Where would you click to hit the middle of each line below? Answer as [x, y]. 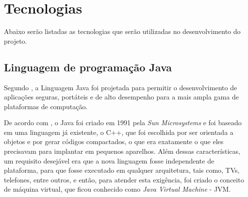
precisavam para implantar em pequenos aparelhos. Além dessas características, [122, 151]
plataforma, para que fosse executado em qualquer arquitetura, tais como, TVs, [122, 170]
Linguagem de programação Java [88, 67]
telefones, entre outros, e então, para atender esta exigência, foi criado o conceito [124, 179]
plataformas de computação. [46, 106]
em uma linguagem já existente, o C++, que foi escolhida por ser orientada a [119, 132]
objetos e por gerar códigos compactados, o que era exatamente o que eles [114, 141]
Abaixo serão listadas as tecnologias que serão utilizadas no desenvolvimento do [122, 31]
